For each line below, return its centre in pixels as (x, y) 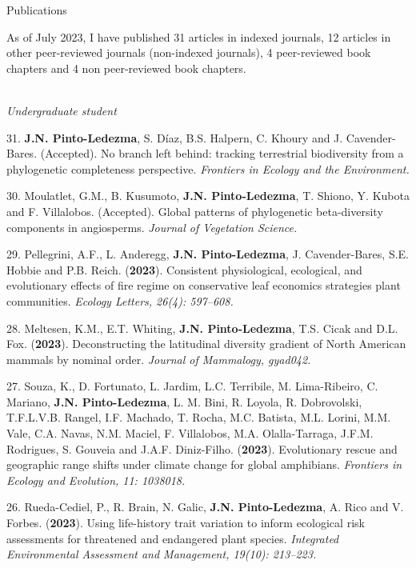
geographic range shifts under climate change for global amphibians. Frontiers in (204, 464)
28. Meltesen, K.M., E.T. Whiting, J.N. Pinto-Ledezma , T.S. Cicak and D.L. (202, 328)
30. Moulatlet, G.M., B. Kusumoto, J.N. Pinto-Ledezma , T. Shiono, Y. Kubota (208, 196)
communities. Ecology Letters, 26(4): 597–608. (120, 300)
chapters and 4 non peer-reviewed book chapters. (126, 68)
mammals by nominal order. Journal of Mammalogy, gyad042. (159, 359)
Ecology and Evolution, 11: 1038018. (96, 480)
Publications (37, 10)
